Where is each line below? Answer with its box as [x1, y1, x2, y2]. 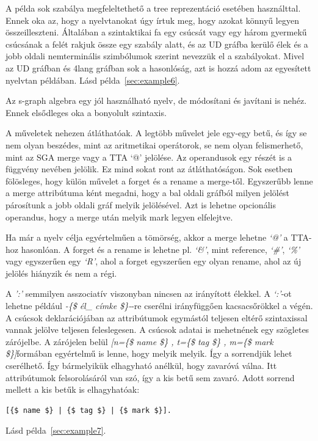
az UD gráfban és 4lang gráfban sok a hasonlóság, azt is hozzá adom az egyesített [5, 61, 311, 74]
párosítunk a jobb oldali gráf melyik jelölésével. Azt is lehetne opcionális [5, 198, 276, 211]
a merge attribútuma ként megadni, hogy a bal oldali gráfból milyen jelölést [5, 186, 289, 199]
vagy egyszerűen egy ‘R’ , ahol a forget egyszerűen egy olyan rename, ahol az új [5, 255, 302, 268]
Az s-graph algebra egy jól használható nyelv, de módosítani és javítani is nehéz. [5, 94, 307, 107]
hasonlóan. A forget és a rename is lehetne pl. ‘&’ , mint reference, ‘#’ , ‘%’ [21, 242, 300, 255]
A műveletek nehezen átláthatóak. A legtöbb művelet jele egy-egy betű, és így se [5, 126, 307, 139]
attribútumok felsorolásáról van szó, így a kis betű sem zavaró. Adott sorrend [5, 371, 295, 384]
